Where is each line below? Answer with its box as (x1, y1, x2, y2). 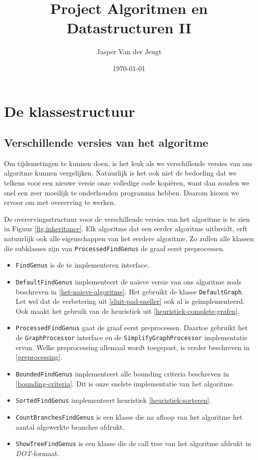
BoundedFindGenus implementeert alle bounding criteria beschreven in (15, 368, 229, 378)
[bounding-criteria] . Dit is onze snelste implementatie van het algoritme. (15, 378, 235, 388)
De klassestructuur (4, 100, 135, 121)
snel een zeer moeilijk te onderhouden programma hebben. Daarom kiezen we (4, 187, 239, 197)
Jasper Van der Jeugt (96, 46, 162, 57)
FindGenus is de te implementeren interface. (15, 260, 149, 270)
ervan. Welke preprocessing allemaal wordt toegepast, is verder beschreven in (15, 342, 250, 352)
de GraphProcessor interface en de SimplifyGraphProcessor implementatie (15, 332, 248, 343)
